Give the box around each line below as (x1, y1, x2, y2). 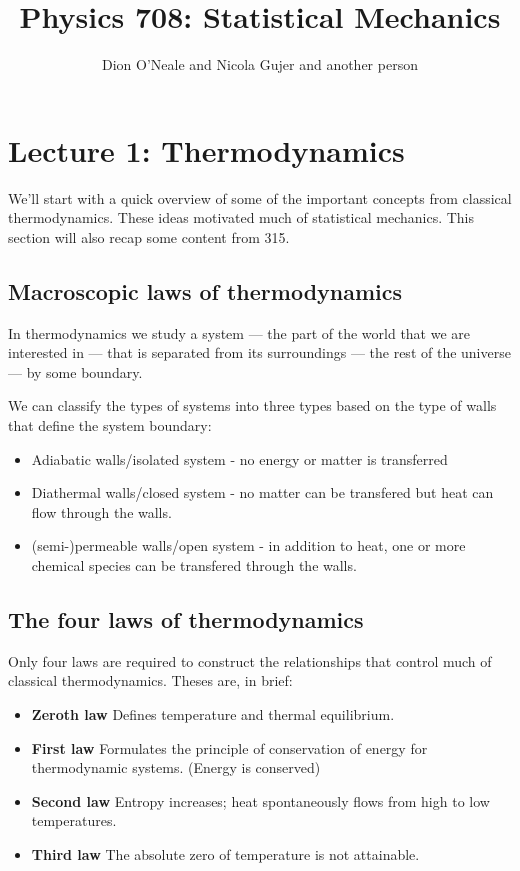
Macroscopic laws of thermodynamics (8, 275, 403, 306)
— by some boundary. (8, 361, 143, 382)
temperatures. (31, 810, 117, 831)
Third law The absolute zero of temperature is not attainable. (31, 843, 420, 864)
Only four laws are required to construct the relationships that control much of (8, 650, 492, 671)
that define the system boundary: (8, 415, 212, 436)
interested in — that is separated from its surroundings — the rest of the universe (8, 342, 511, 363)
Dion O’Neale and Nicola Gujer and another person (102, 54, 418, 75)
